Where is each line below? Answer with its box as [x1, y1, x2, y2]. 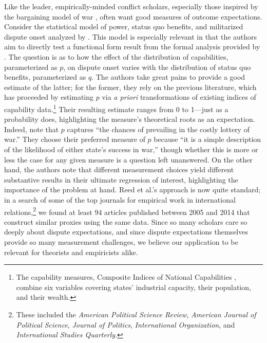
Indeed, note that [4, 123, 59, 134]
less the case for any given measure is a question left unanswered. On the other [4, 154, 253, 165]
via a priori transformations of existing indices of [102, 92, 256, 102]
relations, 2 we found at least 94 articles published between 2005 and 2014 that [4, 205, 250, 217]
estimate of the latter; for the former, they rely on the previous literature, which [4, 81, 257, 92]
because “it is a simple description [154, 134, 261, 145]
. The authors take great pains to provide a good [91, 71, 245, 82]
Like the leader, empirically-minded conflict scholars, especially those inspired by [4, 1, 258, 11]
